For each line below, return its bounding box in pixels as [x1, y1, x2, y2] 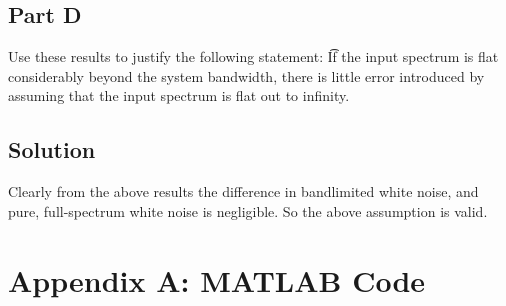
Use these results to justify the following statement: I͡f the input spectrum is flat [8, 46, 499, 67]
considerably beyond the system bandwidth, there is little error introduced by [8, 65, 485, 86]
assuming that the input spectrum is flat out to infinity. [8, 85, 350, 106]
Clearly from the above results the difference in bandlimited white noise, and [8, 181, 479, 202]
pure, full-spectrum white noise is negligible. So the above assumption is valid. [8, 200, 488, 221]
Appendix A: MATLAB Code [8, 259, 426, 300]
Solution [8, 134, 96, 165]
